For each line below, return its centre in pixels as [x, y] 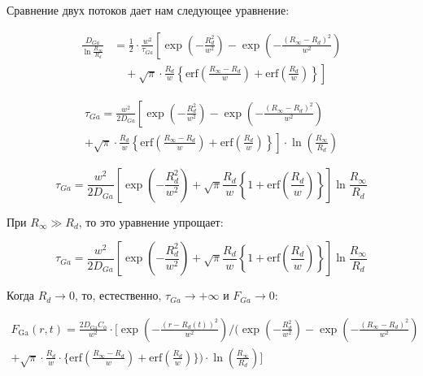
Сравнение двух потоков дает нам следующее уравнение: [148, 10]
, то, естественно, [118, 295]
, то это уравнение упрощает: [151, 221]
